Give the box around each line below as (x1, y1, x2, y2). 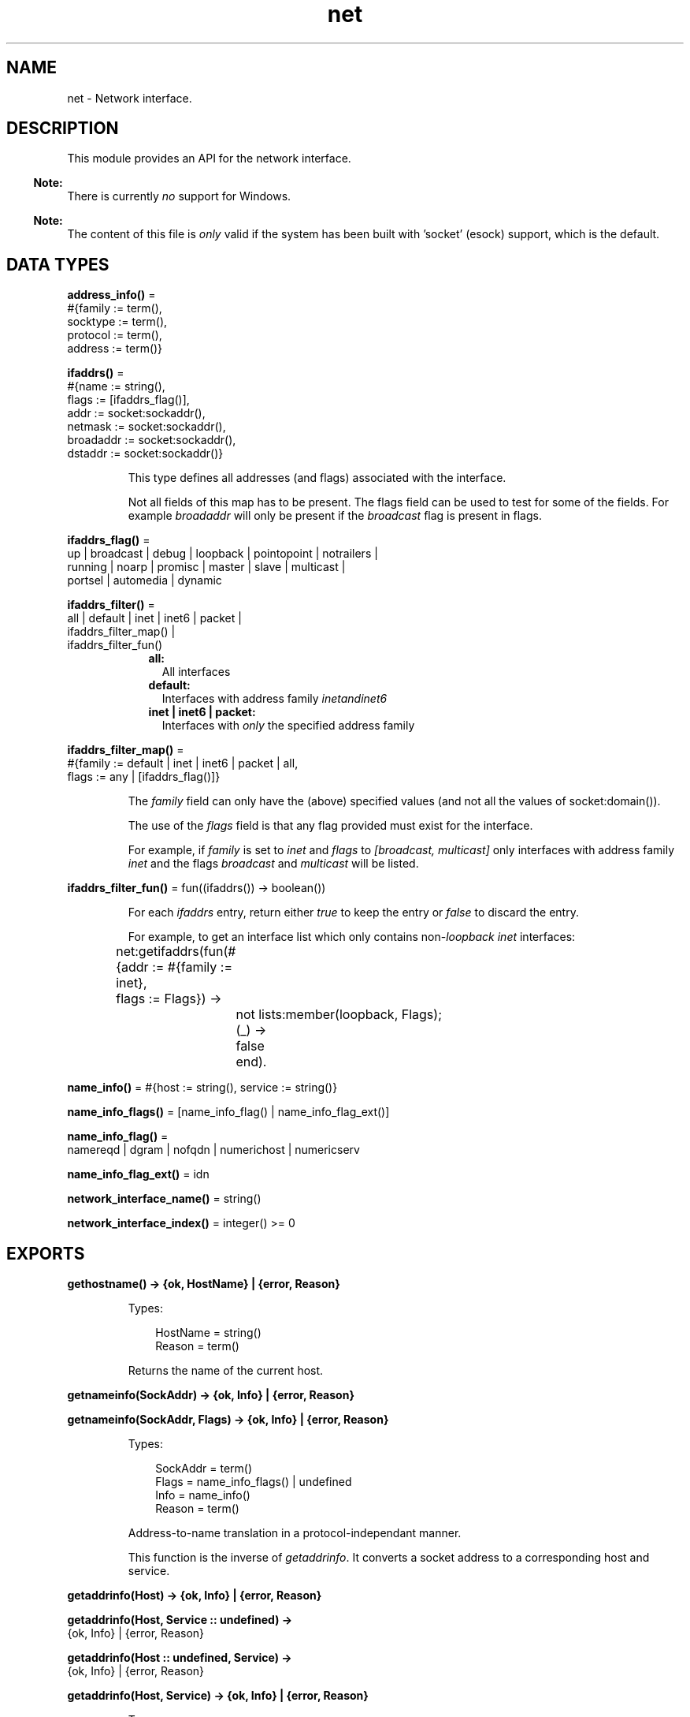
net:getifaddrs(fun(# (116, 943, 236, 960)
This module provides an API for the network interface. (67, 151, 351, 166)
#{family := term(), (67, 301, 162, 315)
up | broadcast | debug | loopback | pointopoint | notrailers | (67, 547, 378, 561)
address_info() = (67, 288, 156, 302)
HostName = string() (155, 1326, 262, 1340)
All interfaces (161, 665, 231, 679)
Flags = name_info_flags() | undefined (155, 1475, 352, 1489)
